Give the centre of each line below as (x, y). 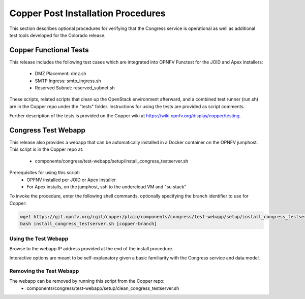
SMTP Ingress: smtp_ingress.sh (68, 81)
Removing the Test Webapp (44, 271)
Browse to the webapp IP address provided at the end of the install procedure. (91, 248)
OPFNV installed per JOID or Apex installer (71, 180)
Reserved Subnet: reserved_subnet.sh (75, 88)
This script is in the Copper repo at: (47, 149)
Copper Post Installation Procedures (88, 13)
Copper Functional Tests (49, 50)
